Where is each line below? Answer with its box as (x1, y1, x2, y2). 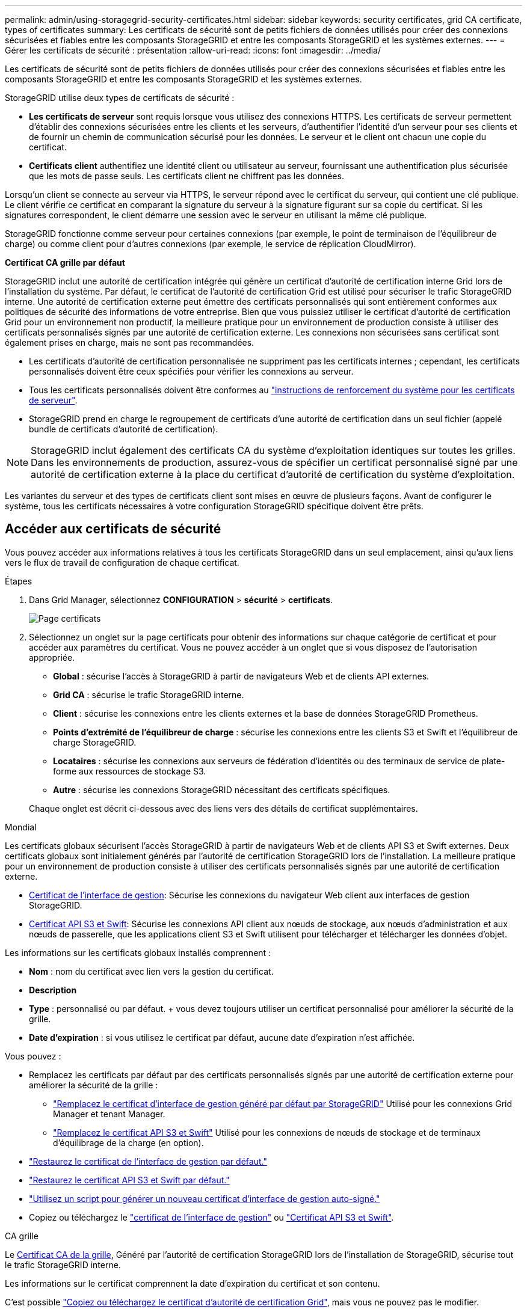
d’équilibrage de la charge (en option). (53, 1137, 204, 1148)
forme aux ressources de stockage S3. (53, 765, 206, 776)
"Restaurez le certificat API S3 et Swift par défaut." (29, 1174, 230, 1185)
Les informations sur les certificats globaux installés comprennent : (5, 947, 271, 958)
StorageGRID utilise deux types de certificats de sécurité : (5, 93, 235, 103)
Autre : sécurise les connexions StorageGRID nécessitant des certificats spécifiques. (53, 784, 390, 795)
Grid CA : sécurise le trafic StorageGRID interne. (53, 689, 244, 700)
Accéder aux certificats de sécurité (5, 521, 221, 537)
